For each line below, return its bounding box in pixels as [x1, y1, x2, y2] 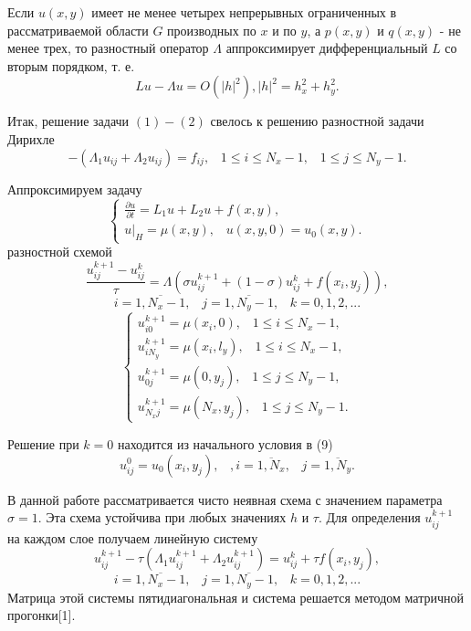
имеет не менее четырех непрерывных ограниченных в [91, 3, 397, 21]
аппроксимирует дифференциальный [225, 38, 428, 58]
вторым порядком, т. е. [7, 56, 135, 75]
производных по [167, 20, 256, 39]
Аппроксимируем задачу [7, 179, 142, 198]
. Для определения [318, 508, 421, 527]
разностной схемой [7, 242, 112, 261]
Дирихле [7, 129, 55, 148]
